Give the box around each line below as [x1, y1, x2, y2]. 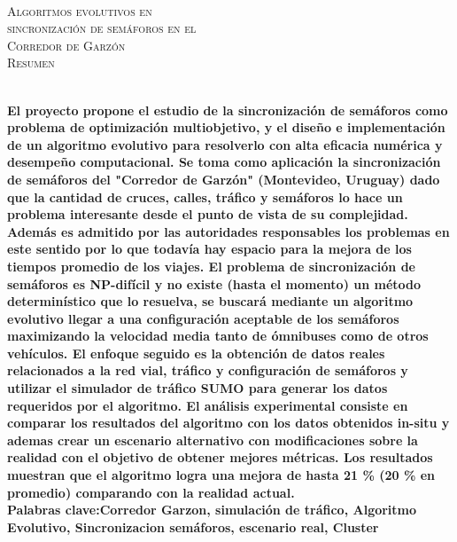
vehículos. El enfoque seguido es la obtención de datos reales [7, 343, 385, 362]
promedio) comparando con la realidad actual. [7, 483, 295, 501]
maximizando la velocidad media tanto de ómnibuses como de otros [7, 326, 429, 345]
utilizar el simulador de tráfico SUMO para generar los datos [7, 379, 388, 397]
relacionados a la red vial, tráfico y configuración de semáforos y [7, 361, 408, 380]
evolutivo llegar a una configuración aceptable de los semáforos [7, 309, 399, 327]
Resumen [7, 53, 55, 72]
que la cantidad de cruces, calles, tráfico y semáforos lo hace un [7, 187, 403, 206]
